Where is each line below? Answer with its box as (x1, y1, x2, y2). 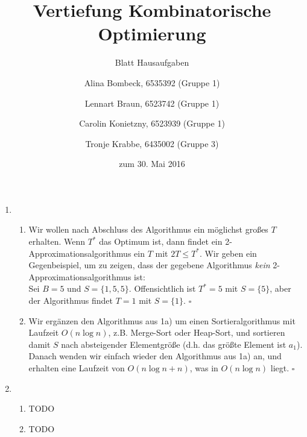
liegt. (270, 362, 290, 374)
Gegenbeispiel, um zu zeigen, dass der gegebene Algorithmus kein (28, 259, 270, 271)
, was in (189, 362, 218, 374)
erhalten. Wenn (28, 235, 85, 248)
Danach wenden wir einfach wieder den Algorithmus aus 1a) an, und (28, 350, 282, 362)
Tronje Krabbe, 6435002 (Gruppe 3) (85, 137, 219, 149)
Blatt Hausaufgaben (115, 56, 189, 69)
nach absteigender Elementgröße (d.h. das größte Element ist (61, 338, 286, 350)
